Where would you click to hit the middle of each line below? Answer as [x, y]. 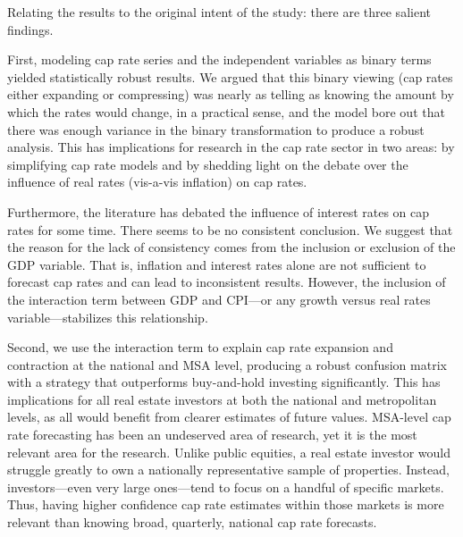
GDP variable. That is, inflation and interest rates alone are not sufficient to [217, 264]
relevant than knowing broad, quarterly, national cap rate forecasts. [192, 522]
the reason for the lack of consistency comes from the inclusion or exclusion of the [231, 247]
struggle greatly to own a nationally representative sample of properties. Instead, [228, 470]
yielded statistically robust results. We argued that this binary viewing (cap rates [230, 76]
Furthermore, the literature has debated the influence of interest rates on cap [219, 211]
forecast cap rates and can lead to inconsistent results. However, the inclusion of [227, 282]
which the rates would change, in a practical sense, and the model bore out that [226, 111]
